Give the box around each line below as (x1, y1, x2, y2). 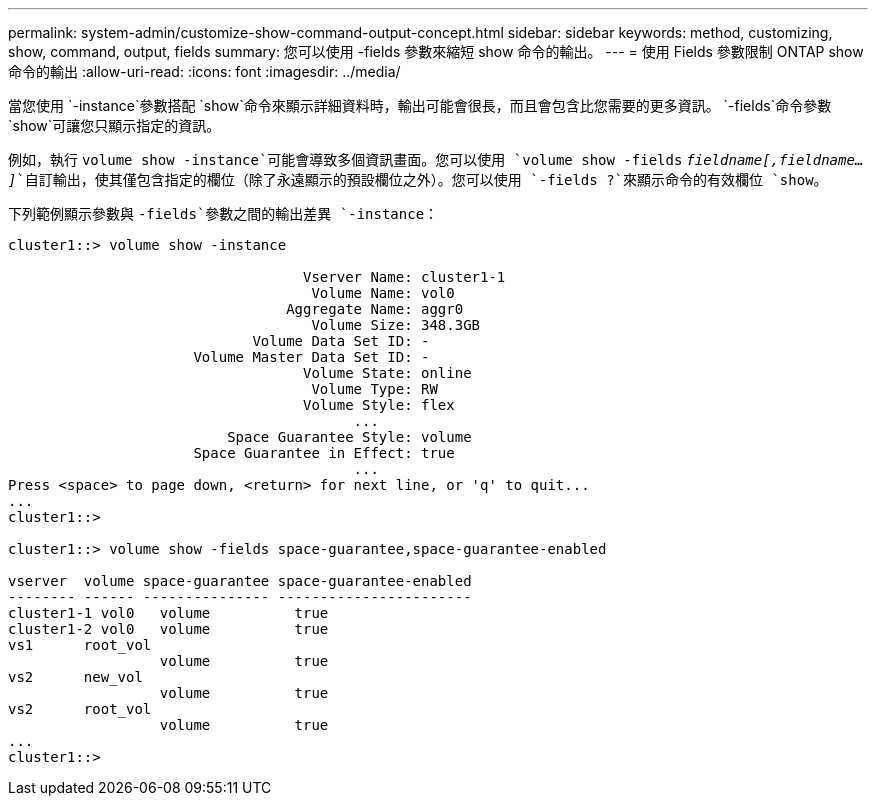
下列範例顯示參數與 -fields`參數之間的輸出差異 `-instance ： (8, 205, 439, 222)
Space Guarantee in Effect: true (193, 445, 455, 461)
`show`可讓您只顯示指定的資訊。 (8, 117, 221, 134)
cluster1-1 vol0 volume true (8, 605, 329, 621)
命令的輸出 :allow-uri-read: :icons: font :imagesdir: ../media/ (8, 63, 401, 80)
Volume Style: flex (303, 397, 455, 413)
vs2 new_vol (8, 669, 143, 685)
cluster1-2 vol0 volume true (8, 621, 329, 637)
